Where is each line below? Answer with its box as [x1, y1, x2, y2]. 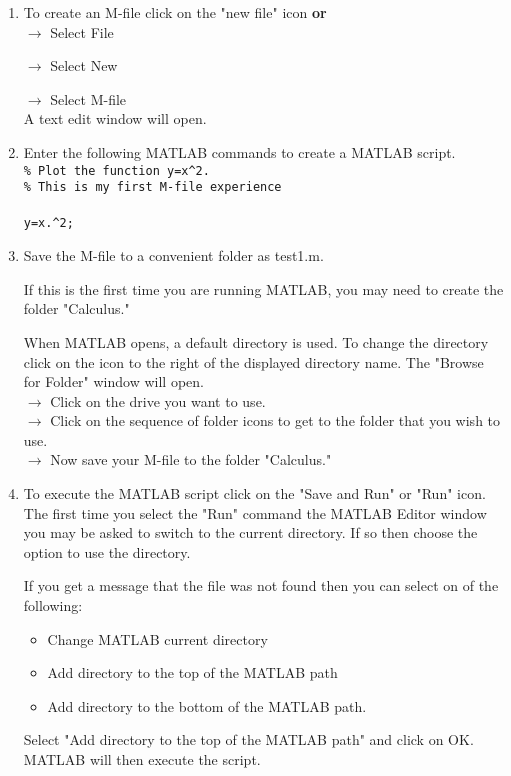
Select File [50, 21, 114, 42]
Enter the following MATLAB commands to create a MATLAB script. [23, 141, 456, 162]
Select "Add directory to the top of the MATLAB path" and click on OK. [23, 729, 474, 750]
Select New [50, 55, 118, 76]
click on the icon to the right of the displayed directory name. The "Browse [23, 351, 484, 372]
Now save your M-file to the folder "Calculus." [50, 449, 332, 470]
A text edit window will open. [23, 108, 207, 129]
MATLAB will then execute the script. [23, 749, 261, 769]
